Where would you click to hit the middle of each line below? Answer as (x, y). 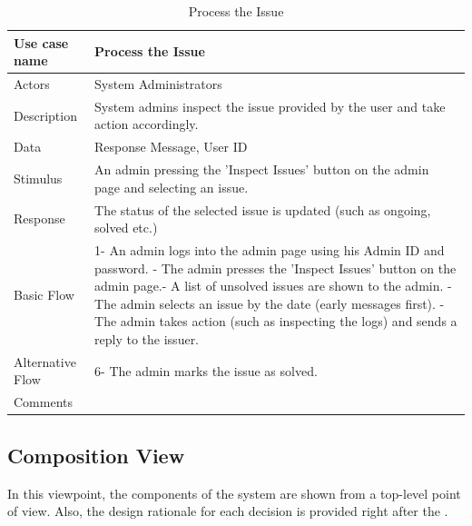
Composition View (96, 455)
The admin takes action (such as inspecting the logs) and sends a (276, 321)
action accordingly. (147, 124)
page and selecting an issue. (172, 187)
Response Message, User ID (171, 147)
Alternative (45, 361)
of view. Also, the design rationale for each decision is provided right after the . (228, 511)
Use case (41, 42)
